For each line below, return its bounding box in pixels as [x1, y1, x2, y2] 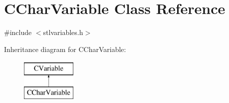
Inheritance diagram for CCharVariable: [4, 43, 126, 54]
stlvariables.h [43, 27, 83, 37]
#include [4, 27, 32, 37]
